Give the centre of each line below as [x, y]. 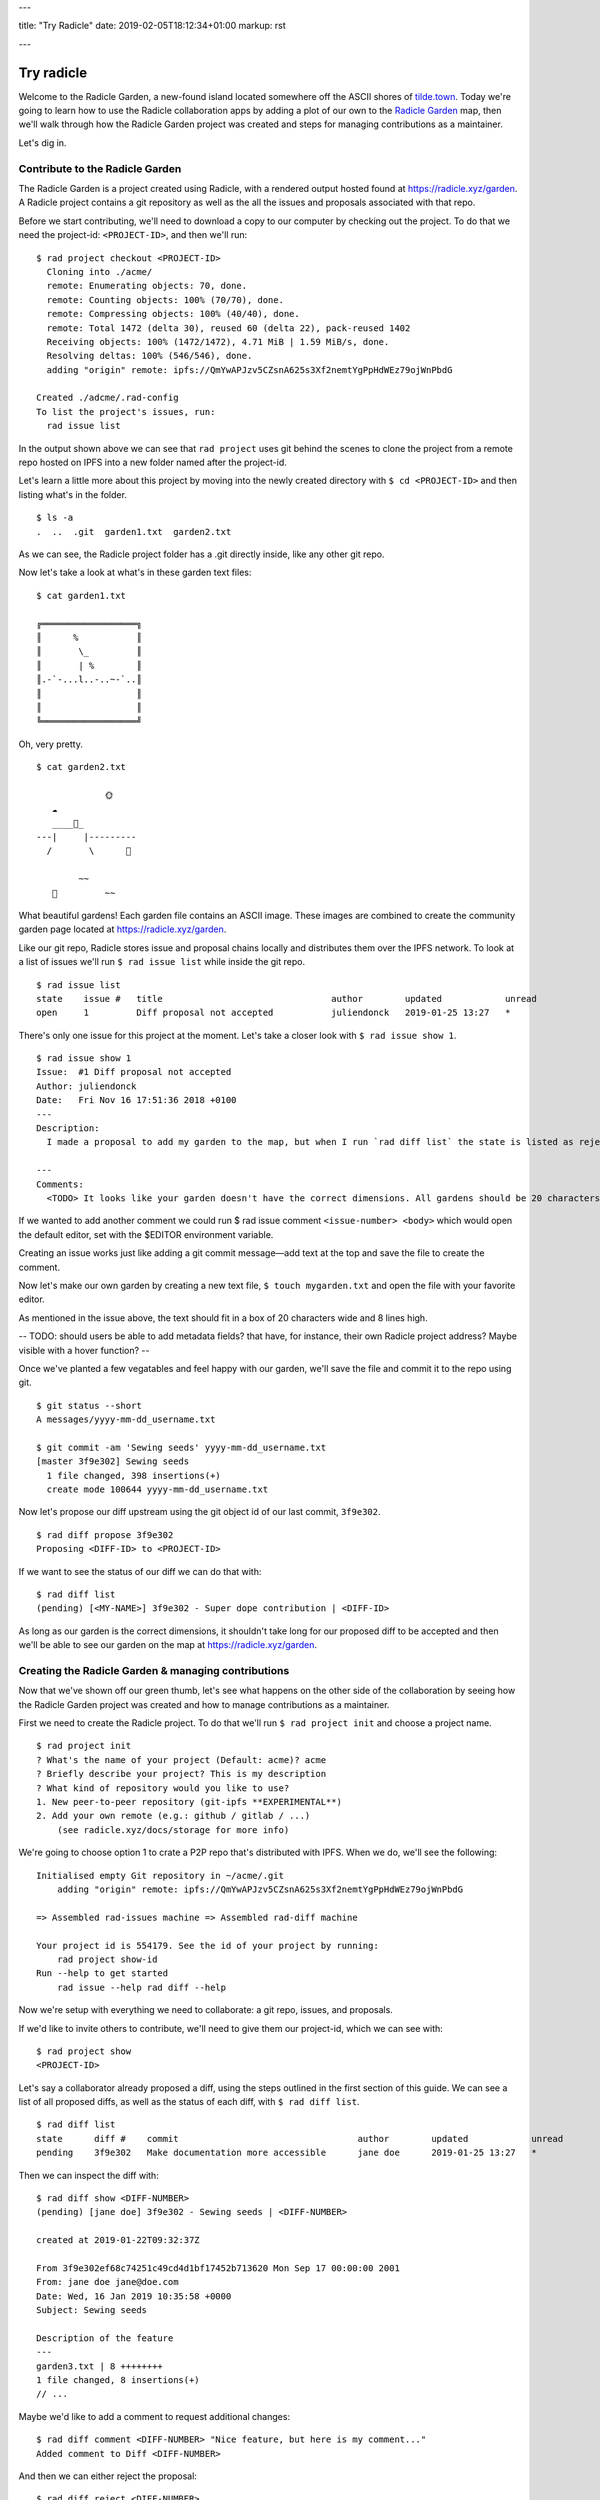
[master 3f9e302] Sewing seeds [113, 1461]
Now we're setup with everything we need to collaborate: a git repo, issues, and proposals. [206, 2010]
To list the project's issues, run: [126, 411]
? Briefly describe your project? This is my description [181, 1774]
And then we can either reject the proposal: [107, 2476]
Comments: [60, 1184]
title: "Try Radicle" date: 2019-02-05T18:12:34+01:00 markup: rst [152, 26]
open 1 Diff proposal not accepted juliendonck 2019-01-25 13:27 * [273, 1013]
